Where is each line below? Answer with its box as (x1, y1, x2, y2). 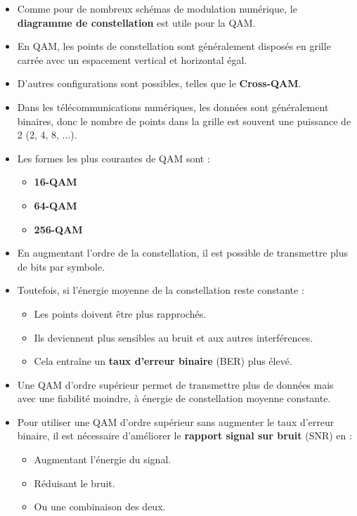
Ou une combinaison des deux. (34, 499, 166, 514)
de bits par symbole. (17, 259, 105, 273)
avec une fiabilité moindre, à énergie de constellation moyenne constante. (17, 391, 331, 406)
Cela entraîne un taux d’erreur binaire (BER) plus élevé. (34, 354, 292, 368)
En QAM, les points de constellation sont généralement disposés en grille (17, 39, 331, 53)
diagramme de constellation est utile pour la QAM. (17, 15, 256, 30)
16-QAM (34, 174, 77, 189)
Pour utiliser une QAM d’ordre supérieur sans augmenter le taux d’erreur (17, 414, 335, 429)
